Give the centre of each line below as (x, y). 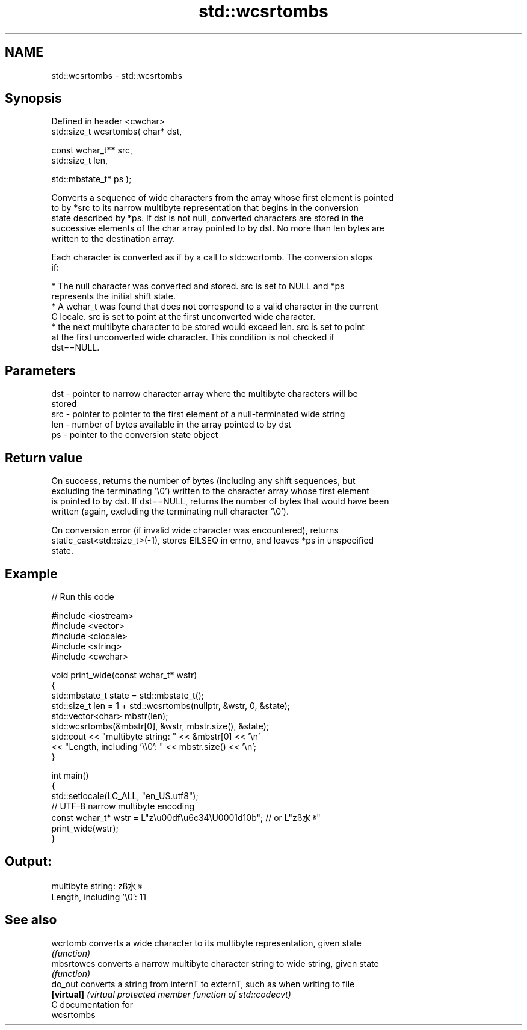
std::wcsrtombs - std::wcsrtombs (117, 75)
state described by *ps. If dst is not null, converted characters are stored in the (208, 218)
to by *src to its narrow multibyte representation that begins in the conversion (205, 208)
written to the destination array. (113, 239)
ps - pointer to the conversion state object (135, 435)
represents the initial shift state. (113, 296)
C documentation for (92, 1004)
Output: (28, 862)
